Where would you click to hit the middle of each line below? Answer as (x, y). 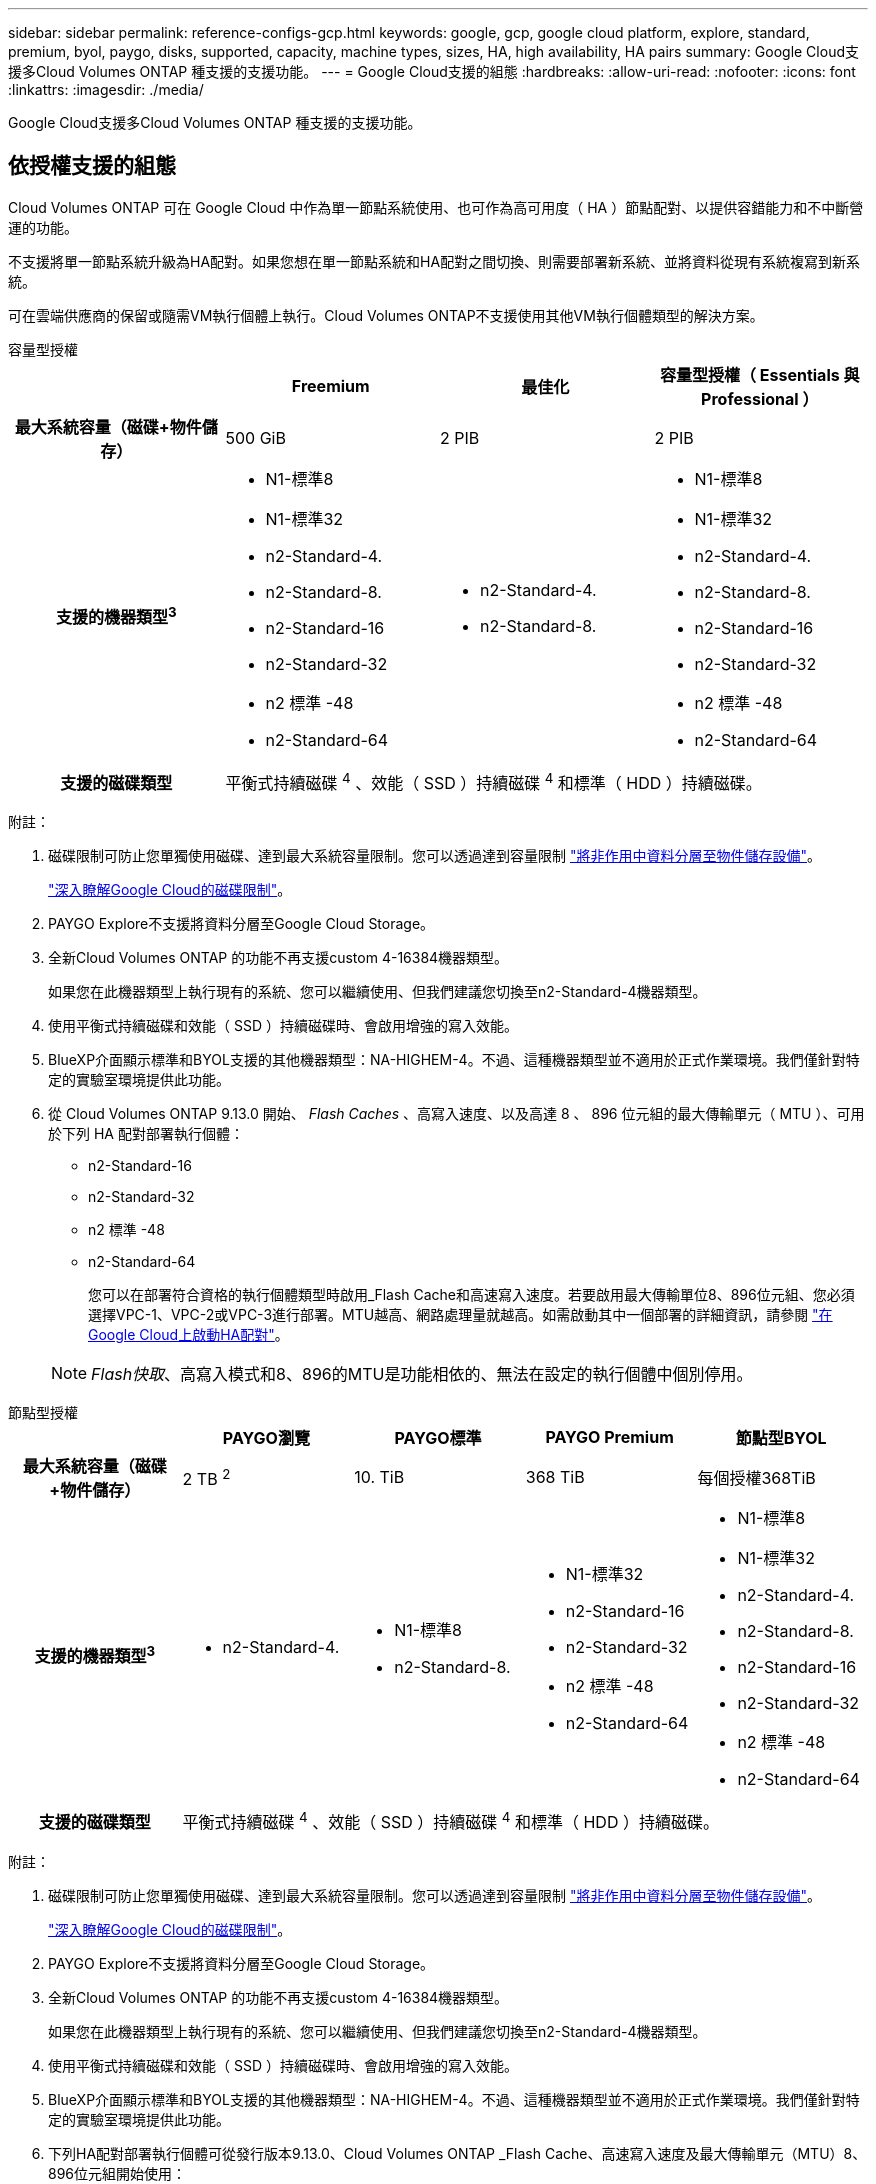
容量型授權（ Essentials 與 (760, 374)
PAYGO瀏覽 (266, 1438)
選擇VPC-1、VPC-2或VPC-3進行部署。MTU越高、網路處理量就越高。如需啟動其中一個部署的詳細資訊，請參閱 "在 (460, 1315)
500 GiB (255, 437)
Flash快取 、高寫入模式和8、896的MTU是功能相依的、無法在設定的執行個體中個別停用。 (422, 1374)
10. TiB (379, 1477)
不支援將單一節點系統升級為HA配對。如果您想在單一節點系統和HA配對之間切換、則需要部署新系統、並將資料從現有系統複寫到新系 (434, 261)
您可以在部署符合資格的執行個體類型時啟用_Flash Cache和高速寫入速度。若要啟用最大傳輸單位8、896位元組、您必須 (471, 1295)
